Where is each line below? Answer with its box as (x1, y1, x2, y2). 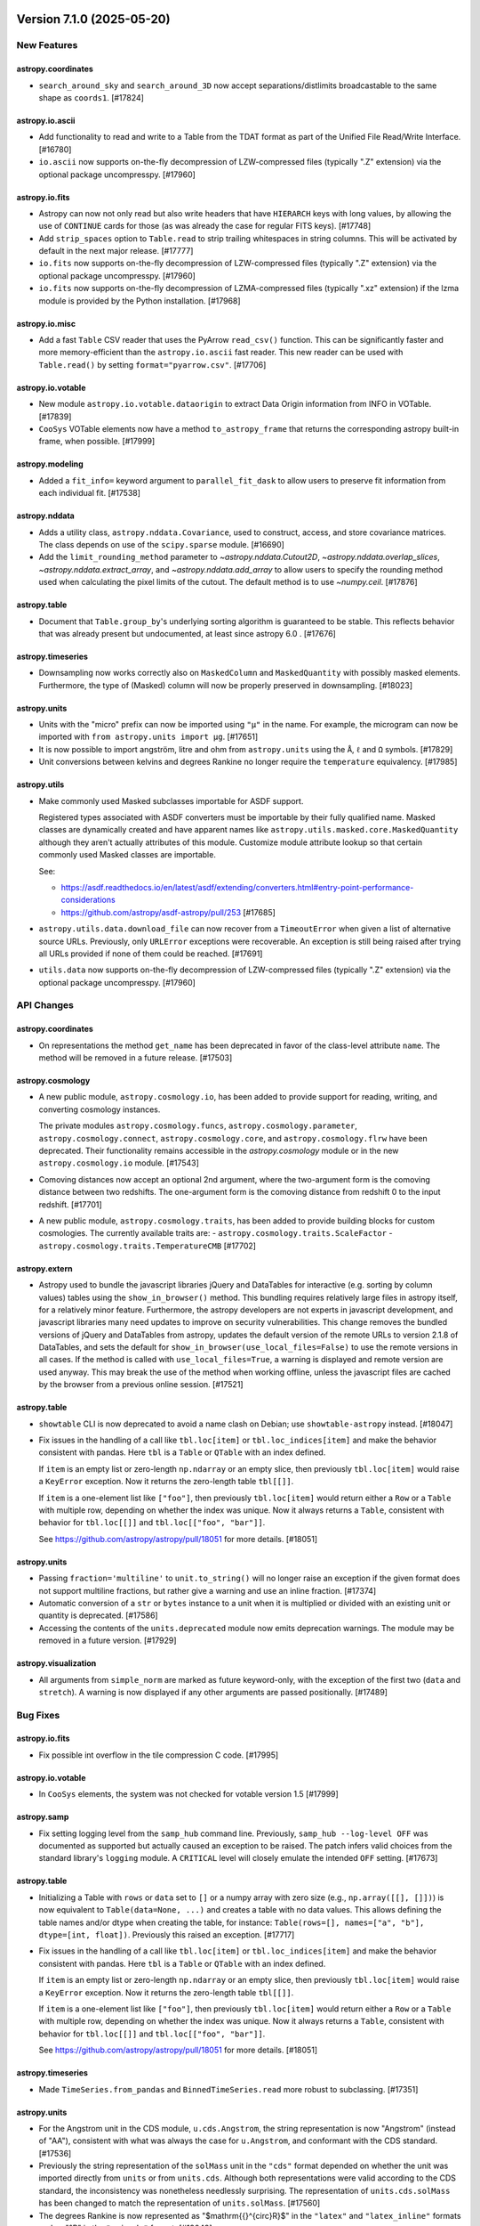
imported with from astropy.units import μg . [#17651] (38, 731, 259, 743)
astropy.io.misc (16, 318, 76, 329)
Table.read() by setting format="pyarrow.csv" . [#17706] (38, 359, 267, 370)
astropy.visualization (16, 1658, 97, 1669)
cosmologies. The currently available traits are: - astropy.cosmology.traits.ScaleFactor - (38, 1228, 393, 1239)
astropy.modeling (16, 459, 84, 469)
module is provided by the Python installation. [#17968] (38, 295, 241, 306)
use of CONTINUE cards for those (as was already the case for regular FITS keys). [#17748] (38, 221, 372, 232)
